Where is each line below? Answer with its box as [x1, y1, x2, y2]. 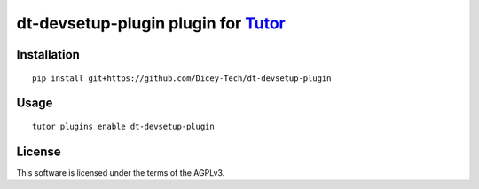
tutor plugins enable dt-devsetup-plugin [32, 121, 215, 131]
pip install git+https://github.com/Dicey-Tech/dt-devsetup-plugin [32, 73, 332, 83]
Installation [16, 47, 80, 62]
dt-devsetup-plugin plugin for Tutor [16, 13, 286, 33]
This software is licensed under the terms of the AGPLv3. [16, 167, 225, 177]
